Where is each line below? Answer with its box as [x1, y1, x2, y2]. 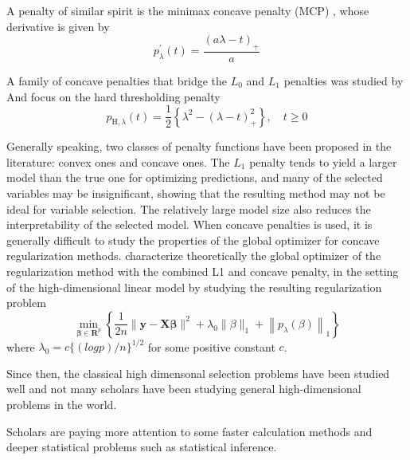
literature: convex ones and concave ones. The [6, 153, 230, 170]
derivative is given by [6, 18, 110, 34]
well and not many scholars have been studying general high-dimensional [6, 380, 361, 397]
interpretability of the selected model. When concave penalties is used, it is [6, 216, 373, 233]
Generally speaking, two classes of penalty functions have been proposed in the [6, 138, 392, 155]
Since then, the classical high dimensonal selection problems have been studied [6, 364, 390, 381]
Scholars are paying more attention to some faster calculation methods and [6, 423, 373, 439]
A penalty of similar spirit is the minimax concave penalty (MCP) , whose [6, 2, 369, 18]
